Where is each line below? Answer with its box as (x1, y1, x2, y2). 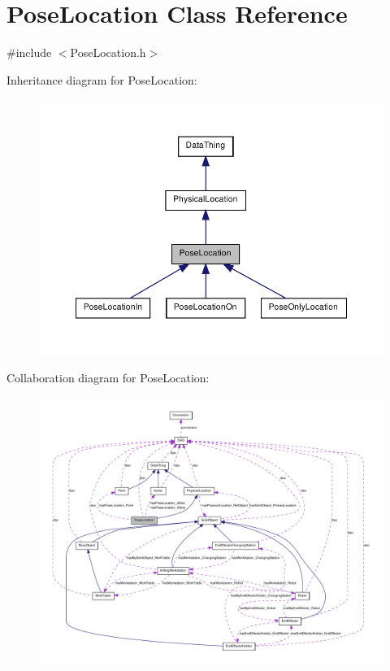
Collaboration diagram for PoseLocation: (6, 369, 210, 386)
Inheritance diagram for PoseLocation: (6, 71, 197, 88)
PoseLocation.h (70, 44, 146, 61)
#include (6, 44, 52, 61)
